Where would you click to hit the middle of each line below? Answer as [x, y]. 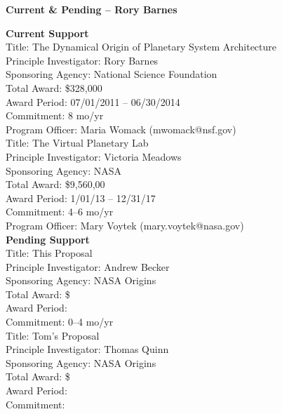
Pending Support [48, 239]
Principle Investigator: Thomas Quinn [87, 349]
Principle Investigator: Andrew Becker [88, 266]
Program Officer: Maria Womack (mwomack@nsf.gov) [121, 129]
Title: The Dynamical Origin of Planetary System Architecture [141, 47]
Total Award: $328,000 [54, 87]
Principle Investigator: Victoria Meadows [94, 156]
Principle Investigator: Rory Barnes [82, 60]
